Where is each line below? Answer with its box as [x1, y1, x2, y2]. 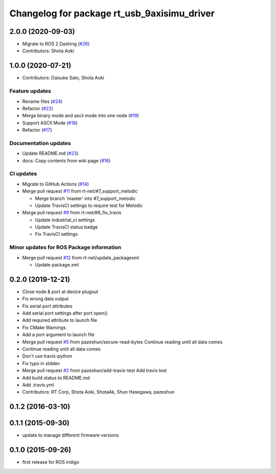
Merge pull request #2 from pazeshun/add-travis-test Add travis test [22, 367, 167, 374]
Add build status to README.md [22, 375, 90, 381]
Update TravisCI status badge [35, 224, 98, 230]
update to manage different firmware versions [22, 432, 119, 438]
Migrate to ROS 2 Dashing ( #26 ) [22, 41, 90, 47]
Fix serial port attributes [22, 303, 73, 309]
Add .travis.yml [22, 382, 54, 388]
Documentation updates [9, 139, 71, 147]
